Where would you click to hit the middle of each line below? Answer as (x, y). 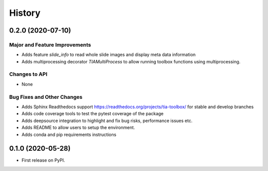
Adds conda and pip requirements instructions (69, 134)
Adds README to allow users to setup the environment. (78, 128)
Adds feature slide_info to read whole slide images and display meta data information (109, 55)
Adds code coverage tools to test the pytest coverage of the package (93, 114)
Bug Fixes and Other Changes (46, 97)
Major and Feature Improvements (50, 44)
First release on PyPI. (43, 160)
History (25, 13)
